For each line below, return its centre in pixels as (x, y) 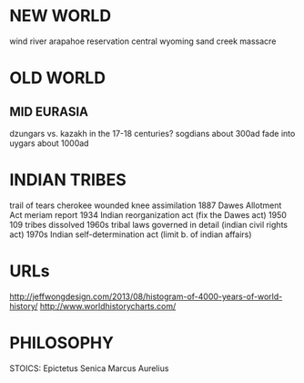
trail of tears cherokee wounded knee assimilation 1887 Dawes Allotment (146, 205)
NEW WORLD (61, 16)
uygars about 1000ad (49, 143)
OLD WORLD (58, 78)
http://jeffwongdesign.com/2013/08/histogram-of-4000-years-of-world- (146, 296)
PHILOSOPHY (61, 343)
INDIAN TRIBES (68, 180)
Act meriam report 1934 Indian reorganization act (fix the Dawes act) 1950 (148, 214)
